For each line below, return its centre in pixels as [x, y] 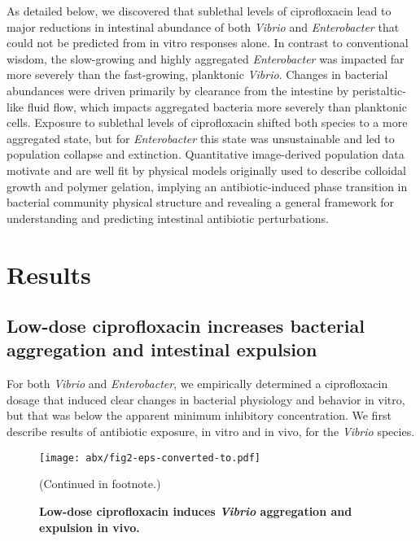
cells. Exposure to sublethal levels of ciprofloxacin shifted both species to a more [207, 122]
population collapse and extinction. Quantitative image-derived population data [206, 154]
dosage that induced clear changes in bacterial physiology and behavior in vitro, [206, 399]
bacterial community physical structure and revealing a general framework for [201, 202]
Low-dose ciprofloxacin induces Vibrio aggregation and [196, 510]
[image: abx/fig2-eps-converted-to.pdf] [150, 458]
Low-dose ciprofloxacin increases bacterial [186, 326]
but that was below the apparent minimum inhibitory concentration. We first [199, 415]
